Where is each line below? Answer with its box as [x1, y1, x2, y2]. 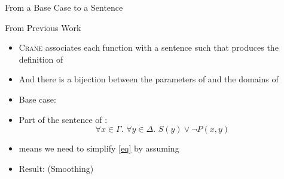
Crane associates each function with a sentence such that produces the [19, 41, 279, 54]
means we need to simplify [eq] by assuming [19, 142, 179, 155]
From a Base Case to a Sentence [5, 1, 123, 13]
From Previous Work [5, 21, 81, 33]
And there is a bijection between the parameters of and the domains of [19, 73, 279, 85]
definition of [19, 53, 63, 65]
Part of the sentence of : [19, 113, 108, 125]
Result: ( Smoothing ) [19, 162, 94, 174]
